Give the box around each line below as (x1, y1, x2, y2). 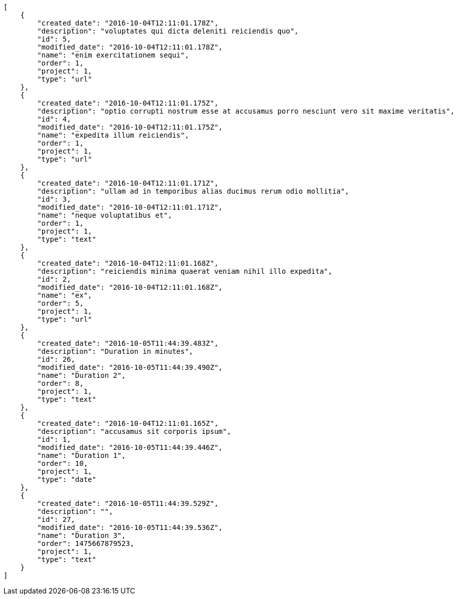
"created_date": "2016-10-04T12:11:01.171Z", (37, 179, 218, 187)
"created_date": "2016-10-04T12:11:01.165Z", (37, 419, 218, 427)
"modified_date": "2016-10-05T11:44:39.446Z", (37, 443, 223, 451)
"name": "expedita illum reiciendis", (37, 131, 189, 139)
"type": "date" (37, 475, 96, 483)
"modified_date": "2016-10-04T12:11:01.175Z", (37, 123, 223, 131)
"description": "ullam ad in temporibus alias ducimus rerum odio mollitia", (37, 187, 349, 195)
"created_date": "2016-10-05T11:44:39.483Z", (37, 339, 218, 347)
